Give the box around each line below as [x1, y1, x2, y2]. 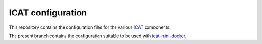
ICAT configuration [9, 7, 87, 18]
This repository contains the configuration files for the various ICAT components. [9, 24, 171, 30]
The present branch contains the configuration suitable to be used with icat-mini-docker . [9, 33, 187, 39]
